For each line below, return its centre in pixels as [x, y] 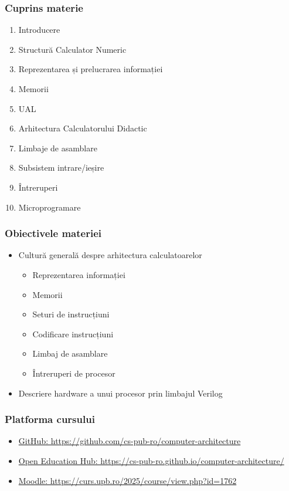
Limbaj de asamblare [70, 353]
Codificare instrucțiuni [73, 333]
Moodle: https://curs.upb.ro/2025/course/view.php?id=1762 [127, 480]
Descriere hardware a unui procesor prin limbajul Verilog [120, 393]
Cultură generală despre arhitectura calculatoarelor [110, 255]
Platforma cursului [50, 419]
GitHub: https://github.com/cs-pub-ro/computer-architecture [130, 441]
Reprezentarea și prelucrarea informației [91, 69]
